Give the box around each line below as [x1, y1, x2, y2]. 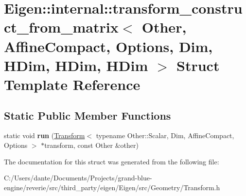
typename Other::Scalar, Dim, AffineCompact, [96, 130, 234, 141]
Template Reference [4, 74, 141, 94]
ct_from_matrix [4, 17, 119, 37]
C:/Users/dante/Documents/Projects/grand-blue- [4, 173, 152, 183]
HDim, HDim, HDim [4, 55, 148, 75]
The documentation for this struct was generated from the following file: [4, 156, 219, 166]
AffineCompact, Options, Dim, [4, 36, 213, 56]
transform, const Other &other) [44, 140, 139, 150]
